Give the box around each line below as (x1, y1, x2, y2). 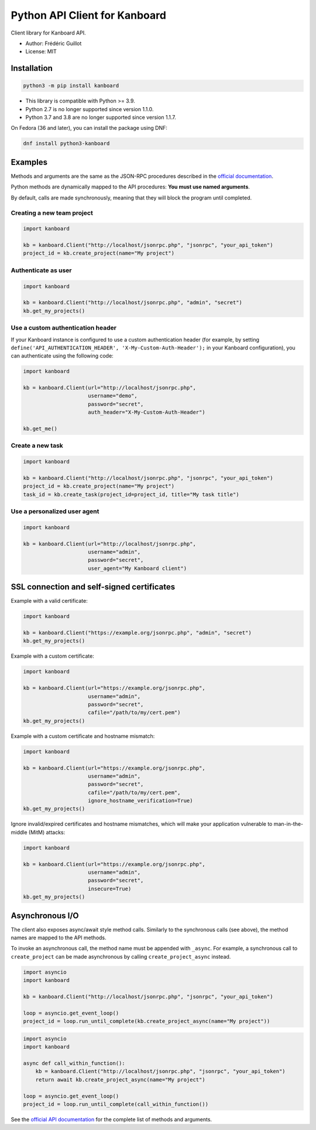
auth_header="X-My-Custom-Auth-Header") (88, 409, 205, 415)
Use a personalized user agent (11, 507, 99, 516)
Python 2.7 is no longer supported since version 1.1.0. (25, 105, 154, 112)
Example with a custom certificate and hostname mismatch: (11, 732, 155, 740)
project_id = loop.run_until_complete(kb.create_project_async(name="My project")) (23, 1018, 270, 1025)
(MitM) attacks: (28, 829, 66, 836)
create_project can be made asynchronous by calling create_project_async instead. (11, 953, 231, 960)
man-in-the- (273, 820, 304, 827)
